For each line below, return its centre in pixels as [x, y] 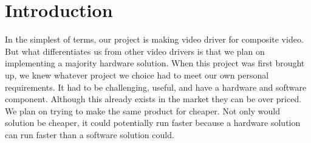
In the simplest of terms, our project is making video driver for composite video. [154, 39]
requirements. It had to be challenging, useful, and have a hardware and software [156, 87]
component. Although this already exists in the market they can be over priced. [153, 99]
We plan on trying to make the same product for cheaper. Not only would [142, 110]
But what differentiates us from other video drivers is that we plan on [135, 51]
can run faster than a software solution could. [90, 134]
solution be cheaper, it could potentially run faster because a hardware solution [153, 123]
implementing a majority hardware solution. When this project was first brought [155, 63]
